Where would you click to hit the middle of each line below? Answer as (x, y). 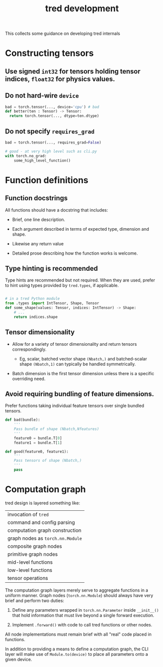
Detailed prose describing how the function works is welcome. (75, 253)
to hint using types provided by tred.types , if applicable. (62, 286)
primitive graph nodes (33, 554)
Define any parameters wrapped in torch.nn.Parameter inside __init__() (85, 610)
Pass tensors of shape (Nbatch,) (48, 461)
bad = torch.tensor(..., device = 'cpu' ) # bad (52, 107)
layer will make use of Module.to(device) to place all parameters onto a (77, 654)
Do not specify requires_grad (50, 131)
